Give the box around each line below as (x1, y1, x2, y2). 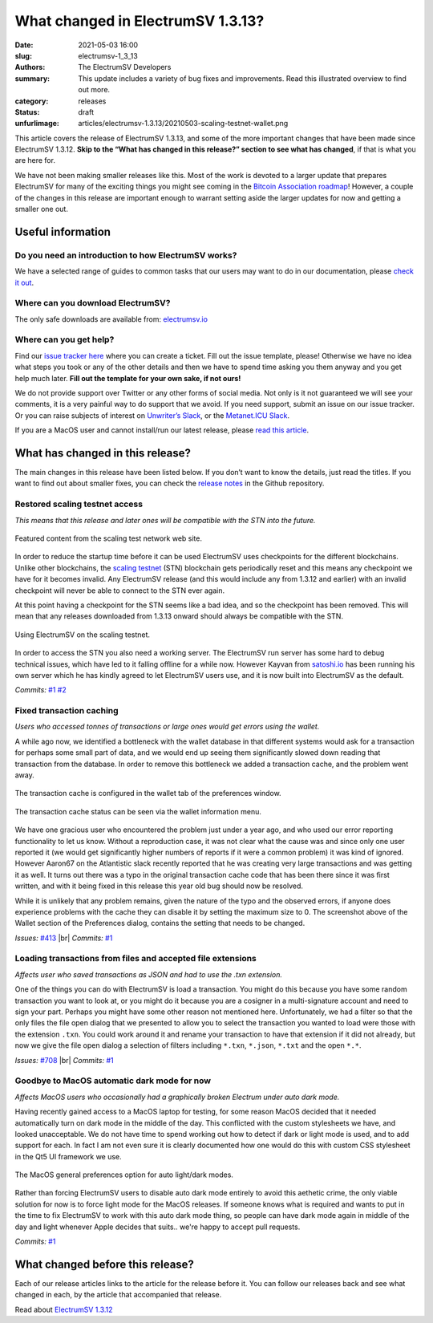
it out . (14, 278, 34, 287)
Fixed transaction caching (14, 705, 119, 716)
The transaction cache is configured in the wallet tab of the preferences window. (14, 789, 281, 798)
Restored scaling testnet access (14, 498, 144, 509)
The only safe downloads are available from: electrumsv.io (14, 314, 208, 324)
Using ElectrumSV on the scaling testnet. (14, 630, 151, 639)
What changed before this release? (14, 1257, 194, 1271)
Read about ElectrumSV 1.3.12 (14, 1305, 113, 1314)
